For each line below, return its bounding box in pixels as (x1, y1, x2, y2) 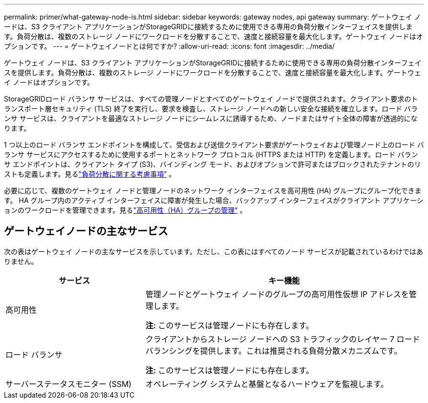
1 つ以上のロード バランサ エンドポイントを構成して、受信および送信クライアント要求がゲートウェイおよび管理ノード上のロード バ (4, 141, 424, 149)
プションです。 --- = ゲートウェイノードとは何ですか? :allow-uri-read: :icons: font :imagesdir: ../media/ (4, 42, 335, 50)
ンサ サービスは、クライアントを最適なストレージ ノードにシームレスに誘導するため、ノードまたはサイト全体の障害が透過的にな (4, 114, 418, 122)
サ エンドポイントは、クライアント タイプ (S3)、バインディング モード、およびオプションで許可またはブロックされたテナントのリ (4, 160, 421, 168)
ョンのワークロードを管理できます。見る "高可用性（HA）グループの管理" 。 (4, 206, 247, 214)
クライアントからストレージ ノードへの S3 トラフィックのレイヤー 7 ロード (145, 334, 420, 344)
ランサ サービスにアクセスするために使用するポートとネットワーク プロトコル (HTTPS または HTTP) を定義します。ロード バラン (4, 150, 418, 159)
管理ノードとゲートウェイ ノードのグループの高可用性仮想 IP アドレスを (145, 289, 409, 299)
